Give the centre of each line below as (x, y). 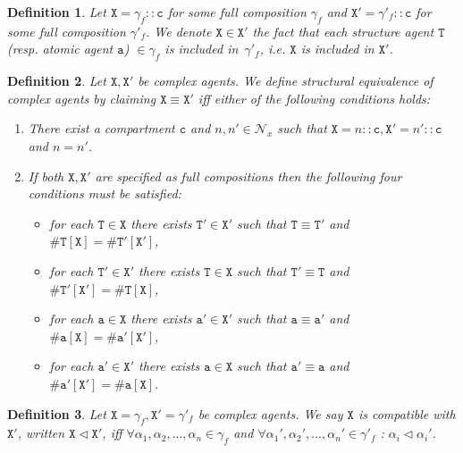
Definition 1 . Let (57, 12)
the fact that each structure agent (343, 31)
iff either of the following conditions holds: (314, 98)
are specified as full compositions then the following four (248, 176)
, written (41, 433)
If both (46, 176)
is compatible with (407, 413)
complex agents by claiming (82, 98)
